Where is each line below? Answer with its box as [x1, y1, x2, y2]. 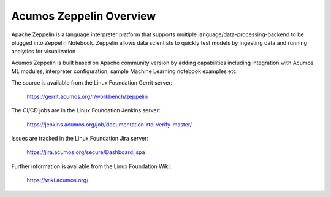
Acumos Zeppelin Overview [11, 9, 156, 23]
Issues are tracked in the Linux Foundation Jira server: [11, 135, 149, 142]
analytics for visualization [11, 48, 76, 55]
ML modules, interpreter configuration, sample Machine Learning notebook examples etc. [11, 68, 238, 75]
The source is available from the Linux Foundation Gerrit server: [11, 79, 173, 86]
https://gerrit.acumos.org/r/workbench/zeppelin [26, 93, 148, 100]
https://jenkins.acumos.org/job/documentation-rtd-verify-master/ [26, 120, 192, 128]
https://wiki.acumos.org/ [26, 177, 89, 184]
